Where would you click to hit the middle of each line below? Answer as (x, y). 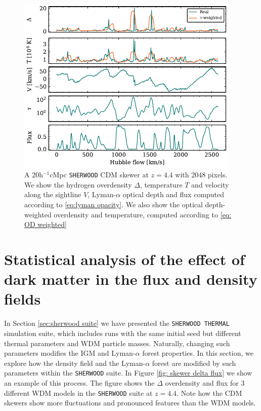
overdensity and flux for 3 (205, 382)
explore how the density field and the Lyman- (75, 363)
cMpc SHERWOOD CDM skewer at (99, 175)
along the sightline (53, 194)
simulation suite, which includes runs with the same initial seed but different (123, 333)
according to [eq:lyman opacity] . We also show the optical (114, 204)
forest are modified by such (194, 363)
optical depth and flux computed (173, 194)
